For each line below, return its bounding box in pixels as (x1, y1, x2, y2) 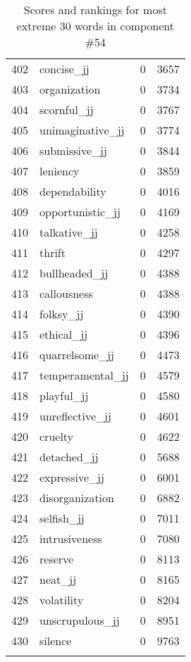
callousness (39, 285, 93, 301)
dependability (39, 183, 106, 199)
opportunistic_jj (39, 204, 121, 220)
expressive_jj (39, 469, 104, 485)
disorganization (39, 489, 114, 506)
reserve (39, 551, 74, 567)
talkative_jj (39, 224, 98, 240)
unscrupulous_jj (39, 612, 120, 628)
